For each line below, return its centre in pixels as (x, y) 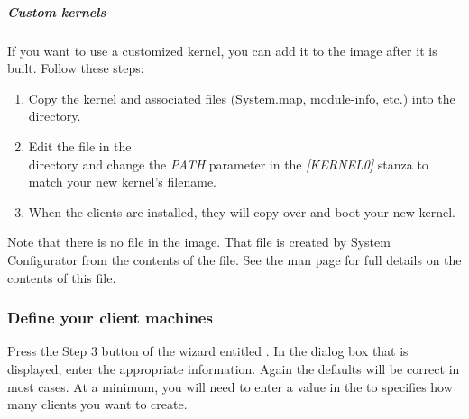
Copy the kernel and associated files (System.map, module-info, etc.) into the (242, 98)
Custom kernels (57, 11)
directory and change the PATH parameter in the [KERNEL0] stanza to (228, 164)
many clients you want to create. (97, 404)
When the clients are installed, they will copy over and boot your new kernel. (242, 211)
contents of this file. (62, 277)
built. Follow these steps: (76, 68)
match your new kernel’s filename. (122, 182)
